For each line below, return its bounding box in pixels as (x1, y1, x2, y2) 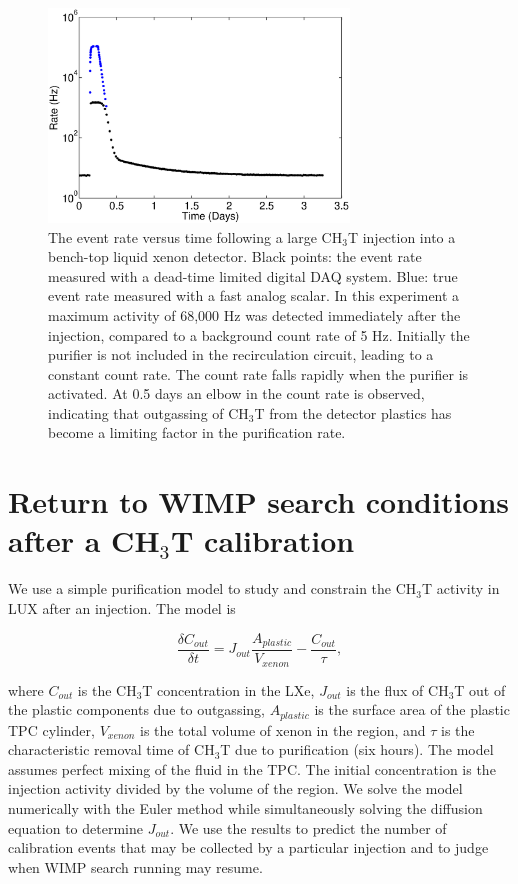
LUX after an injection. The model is (8, 597, 236, 618)
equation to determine (8, 817, 143, 838)
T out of (454, 679, 506, 700)
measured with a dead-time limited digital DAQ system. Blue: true (48, 265, 458, 286)
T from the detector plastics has (254, 402, 452, 423)
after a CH (8, 520, 160, 561)
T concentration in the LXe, (142, 679, 315, 700)
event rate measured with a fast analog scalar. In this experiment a (48, 285, 460, 306)
